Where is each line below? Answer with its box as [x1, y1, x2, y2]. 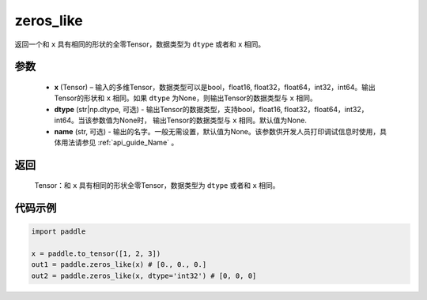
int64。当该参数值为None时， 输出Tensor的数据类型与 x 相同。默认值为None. [54, 115, 308, 126]
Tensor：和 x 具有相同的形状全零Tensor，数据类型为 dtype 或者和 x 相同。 [34, 181, 280, 190]
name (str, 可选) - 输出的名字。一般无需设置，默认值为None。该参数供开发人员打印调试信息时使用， [54, 126, 380, 136]
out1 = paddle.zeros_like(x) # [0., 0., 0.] [31, 261, 207, 269]
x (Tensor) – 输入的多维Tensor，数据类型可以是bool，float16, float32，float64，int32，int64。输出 [54, 82, 376, 92]
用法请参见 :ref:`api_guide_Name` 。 [60, 137, 179, 147]
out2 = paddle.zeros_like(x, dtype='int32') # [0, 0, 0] [31, 271, 257, 280]
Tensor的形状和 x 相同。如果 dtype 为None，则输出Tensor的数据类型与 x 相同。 [54, 93, 317, 103]
